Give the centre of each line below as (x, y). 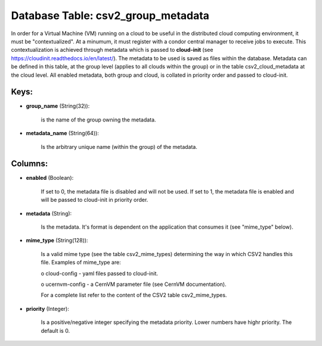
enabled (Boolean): (50, 178)
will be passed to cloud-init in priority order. (95, 200)
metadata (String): (49, 213)
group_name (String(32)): (58, 106)
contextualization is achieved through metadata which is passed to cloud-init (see (112, 50)
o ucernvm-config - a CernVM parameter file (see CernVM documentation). (134, 284)
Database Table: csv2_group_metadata (110, 15)
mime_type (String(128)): (57, 241)
